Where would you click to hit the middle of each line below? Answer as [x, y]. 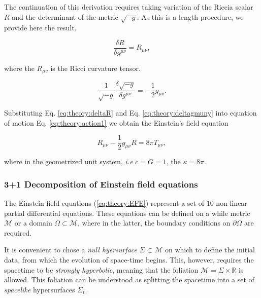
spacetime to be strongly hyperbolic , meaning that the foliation [101, 269]
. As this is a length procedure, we [190, 16]
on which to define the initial [210, 250]
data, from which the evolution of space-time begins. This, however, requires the [129, 260]
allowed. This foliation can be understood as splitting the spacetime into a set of [129, 280]
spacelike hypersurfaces [40, 289]
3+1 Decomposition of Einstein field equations [101, 184]
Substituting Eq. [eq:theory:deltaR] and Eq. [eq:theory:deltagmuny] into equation [130, 113]
